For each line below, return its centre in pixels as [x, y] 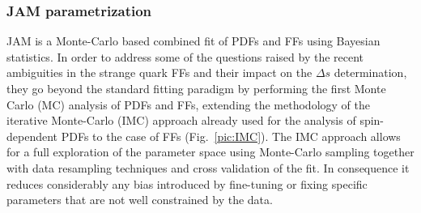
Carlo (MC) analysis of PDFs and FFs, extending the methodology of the [188, 104]
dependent [32, 136]
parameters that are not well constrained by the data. [140, 200]
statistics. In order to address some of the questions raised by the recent [185, 56]
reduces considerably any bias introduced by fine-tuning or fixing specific [187, 183]
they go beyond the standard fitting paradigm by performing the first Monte [196, 88]
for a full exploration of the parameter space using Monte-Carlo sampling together [210, 152]
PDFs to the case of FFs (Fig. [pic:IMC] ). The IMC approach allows [231, 136]
